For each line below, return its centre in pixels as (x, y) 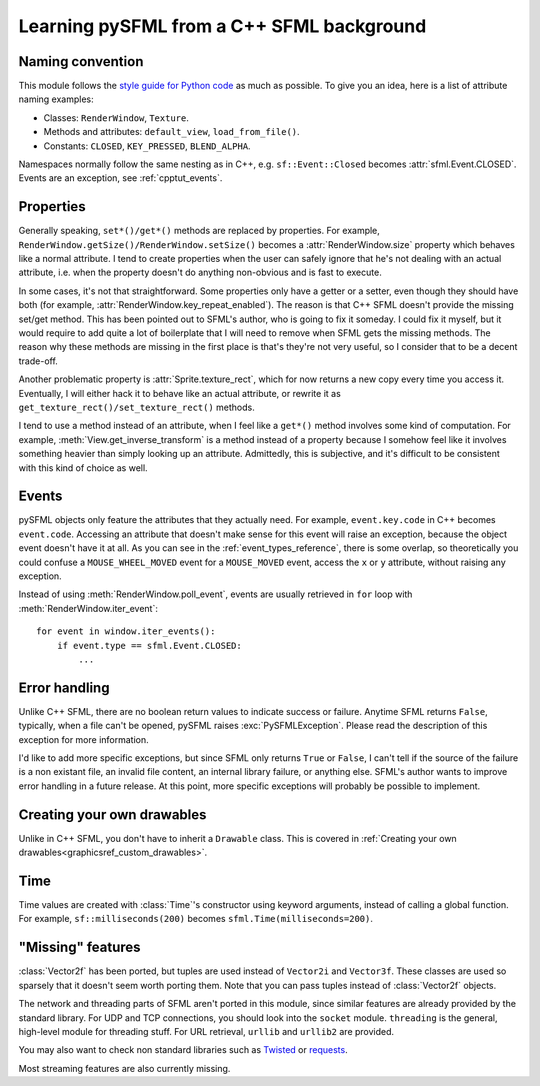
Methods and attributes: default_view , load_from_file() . (171, 132)
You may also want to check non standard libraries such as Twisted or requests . (183, 1050)
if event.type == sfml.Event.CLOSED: (149, 645)
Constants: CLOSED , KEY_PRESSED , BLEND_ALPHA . (147, 146)
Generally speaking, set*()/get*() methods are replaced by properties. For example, (199, 231)
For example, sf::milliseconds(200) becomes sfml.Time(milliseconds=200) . (196, 919)
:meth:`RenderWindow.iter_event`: (88, 608)
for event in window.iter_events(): (126, 631)
